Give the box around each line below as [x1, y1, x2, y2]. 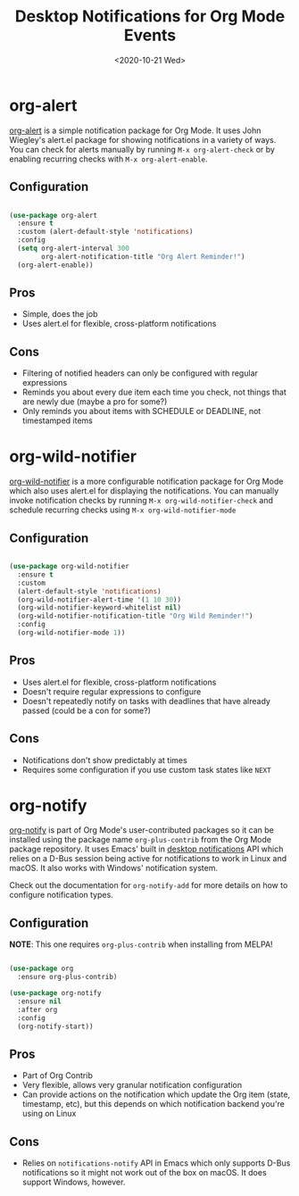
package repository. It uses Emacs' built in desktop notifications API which [9, 843, 284, 854]
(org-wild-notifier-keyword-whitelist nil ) [17, 603, 181, 612]
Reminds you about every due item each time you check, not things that [21, 386, 287, 398]
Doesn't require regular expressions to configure [21, 685, 202, 697]
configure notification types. [9, 890, 113, 901]
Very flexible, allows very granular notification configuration [21, 1080, 243, 1091]
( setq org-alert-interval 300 [17, 244, 129, 253]
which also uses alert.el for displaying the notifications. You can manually [9, 486, 279, 496]
